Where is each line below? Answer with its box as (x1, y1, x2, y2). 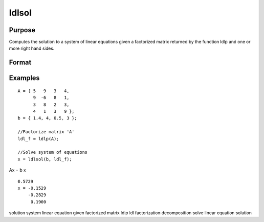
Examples (9, 74, 40, 82)
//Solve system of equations (18, 149, 88, 155)
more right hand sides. (9, 45, 55, 51)
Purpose (9, 26, 36, 34)
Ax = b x (9, 167, 26, 173)
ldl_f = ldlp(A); (18, 136, 59, 141)
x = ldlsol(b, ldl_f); (18, 156, 72, 162)
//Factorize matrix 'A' (18, 129, 75, 135)
